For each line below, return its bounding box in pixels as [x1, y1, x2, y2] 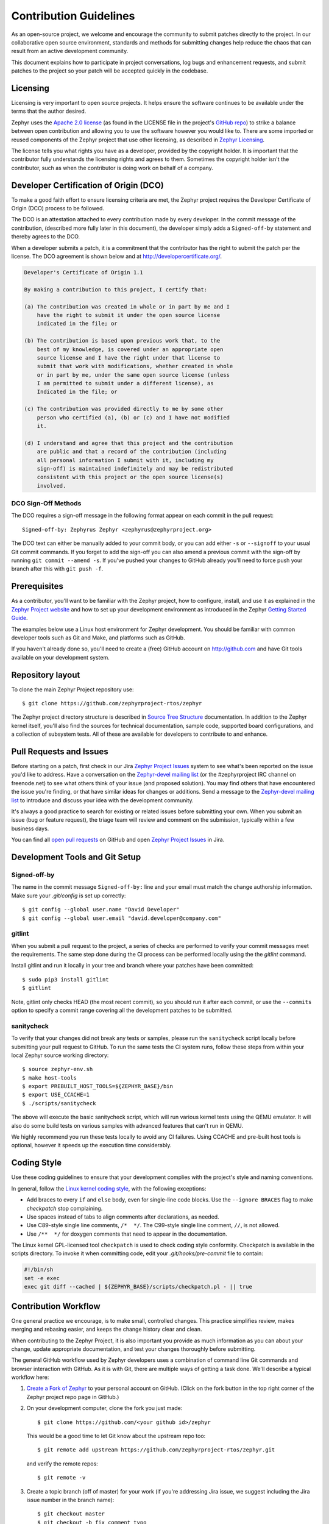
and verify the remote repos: [26, 1460, 99, 1467]
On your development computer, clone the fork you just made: [26, 1405, 183, 1412]
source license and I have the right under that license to [37, 354, 221, 361]
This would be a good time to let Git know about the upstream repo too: [26, 1433, 206, 1440]
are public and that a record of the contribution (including [37, 448, 227, 455]
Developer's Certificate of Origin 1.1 [24, 269, 143, 276]
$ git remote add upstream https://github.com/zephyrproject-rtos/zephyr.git [37, 1447, 275, 1453]
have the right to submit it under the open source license [37, 312, 221, 318]
